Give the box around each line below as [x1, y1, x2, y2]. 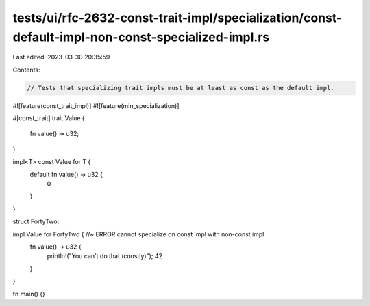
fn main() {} [12, 290, 46, 298]
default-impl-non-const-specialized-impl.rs [12, 29, 270, 44]
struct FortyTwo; [12, 217, 60, 225]
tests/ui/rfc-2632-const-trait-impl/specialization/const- [12, 10, 343, 25]
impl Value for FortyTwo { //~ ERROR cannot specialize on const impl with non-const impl [12, 229, 264, 238]
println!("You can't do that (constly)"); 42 [47, 252, 163, 260]
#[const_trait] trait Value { [12, 114, 85, 122]
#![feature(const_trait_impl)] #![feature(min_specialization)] [12, 101, 180, 109]
